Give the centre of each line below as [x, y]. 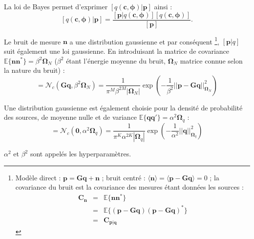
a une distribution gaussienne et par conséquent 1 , [144, 41]
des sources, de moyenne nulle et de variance [71, 117]
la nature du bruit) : [34, 70]
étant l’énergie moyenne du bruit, [116, 60]
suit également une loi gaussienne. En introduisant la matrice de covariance [117, 51]
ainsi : [163, 6]
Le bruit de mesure [32, 41]
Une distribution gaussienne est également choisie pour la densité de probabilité [123, 107]
